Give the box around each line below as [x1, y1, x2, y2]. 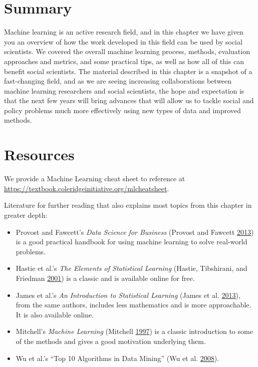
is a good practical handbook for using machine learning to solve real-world [16, 236, 247, 247]
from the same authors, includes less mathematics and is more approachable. [16, 299, 251, 310]
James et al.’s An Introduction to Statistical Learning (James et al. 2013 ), [16, 289, 240, 300]
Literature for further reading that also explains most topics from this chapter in [4, 200, 252, 210]
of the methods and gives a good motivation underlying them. [16, 335, 206, 346]
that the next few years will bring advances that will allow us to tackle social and [4, 95, 254, 106]
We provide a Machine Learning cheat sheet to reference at [4, 173, 185, 184]
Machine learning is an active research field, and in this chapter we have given [4, 27, 243, 37]
